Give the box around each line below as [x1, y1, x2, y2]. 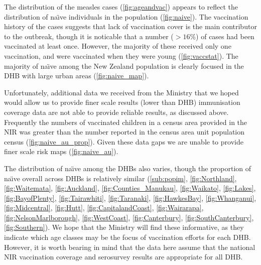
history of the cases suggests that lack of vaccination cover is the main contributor [4, 21, 257, 32]
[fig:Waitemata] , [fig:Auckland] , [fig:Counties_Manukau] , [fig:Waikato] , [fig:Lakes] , [4, 183, 256, 193]
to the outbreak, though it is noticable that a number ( [4, 31, 174, 41]
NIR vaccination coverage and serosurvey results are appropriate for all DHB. [4, 251, 243, 262]
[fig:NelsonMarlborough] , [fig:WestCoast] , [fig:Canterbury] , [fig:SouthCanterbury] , [4, 212, 254, 222]
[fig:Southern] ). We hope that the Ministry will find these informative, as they [4, 222, 244, 232]
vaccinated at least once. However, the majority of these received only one [4, 41, 231, 51]
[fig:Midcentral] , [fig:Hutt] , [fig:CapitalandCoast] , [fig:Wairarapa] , [4, 202, 204, 213]
